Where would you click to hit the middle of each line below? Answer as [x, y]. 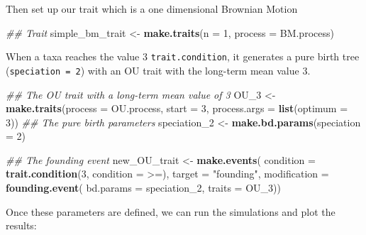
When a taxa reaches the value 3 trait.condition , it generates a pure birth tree [183, 56]
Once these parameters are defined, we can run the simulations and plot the [171, 211]
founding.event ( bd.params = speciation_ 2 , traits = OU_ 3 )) [143, 188]
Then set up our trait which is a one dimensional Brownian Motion [152, 9]
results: [21, 225]
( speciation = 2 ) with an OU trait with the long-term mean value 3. [158, 70]
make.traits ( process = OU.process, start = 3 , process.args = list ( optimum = [177, 108]
